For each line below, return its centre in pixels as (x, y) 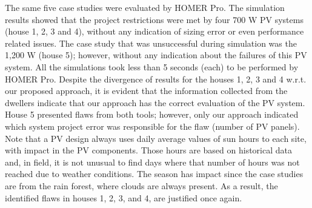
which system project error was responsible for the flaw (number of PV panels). (152, 126)
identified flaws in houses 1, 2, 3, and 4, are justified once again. (124, 197)
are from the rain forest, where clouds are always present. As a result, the (141, 185)
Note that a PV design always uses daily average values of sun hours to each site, (156, 138)
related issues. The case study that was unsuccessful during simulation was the (151, 43)
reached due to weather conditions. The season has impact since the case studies (154, 174)
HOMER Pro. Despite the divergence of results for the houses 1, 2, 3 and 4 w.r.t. (156, 79)
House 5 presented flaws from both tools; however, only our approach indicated (152, 114)
